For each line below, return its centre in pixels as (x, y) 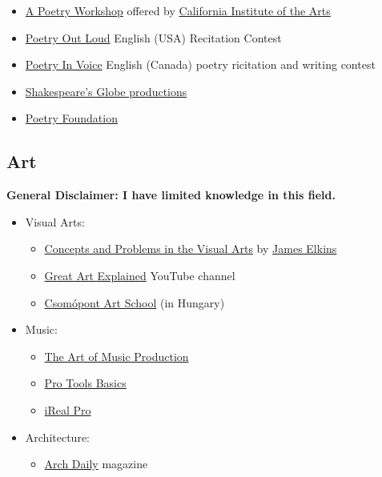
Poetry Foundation (71, 118)
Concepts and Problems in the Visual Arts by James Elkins (191, 249)
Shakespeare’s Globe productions (106, 91)
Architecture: (57, 437)
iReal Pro (68, 409)
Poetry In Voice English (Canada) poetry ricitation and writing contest (200, 64)
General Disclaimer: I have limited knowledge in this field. (171, 195)
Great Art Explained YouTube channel (140, 275)
